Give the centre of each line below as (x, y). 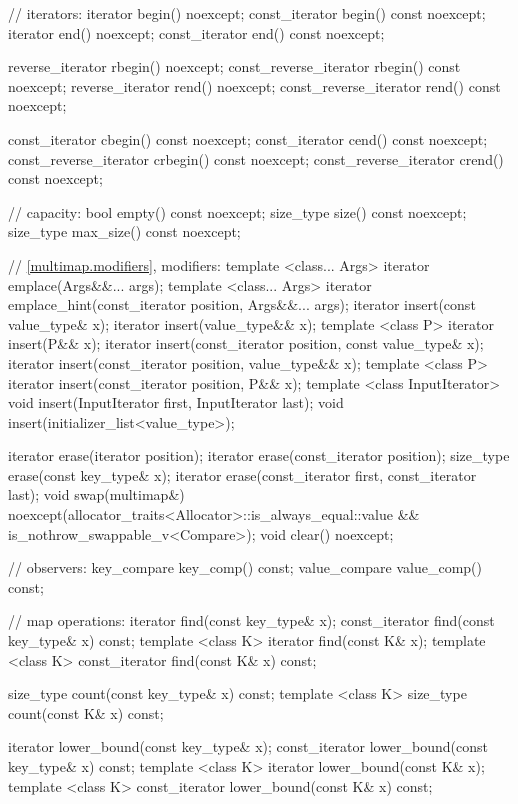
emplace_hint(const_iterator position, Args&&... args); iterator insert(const (242, 304)
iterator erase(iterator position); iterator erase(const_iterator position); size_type (259, 455)
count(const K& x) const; (86, 712)
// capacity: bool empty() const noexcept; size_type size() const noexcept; (237, 211)
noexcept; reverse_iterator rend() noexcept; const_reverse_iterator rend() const (254, 85)
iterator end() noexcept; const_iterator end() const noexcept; (196, 32)
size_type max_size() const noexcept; (124, 231)
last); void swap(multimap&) (96, 494)
